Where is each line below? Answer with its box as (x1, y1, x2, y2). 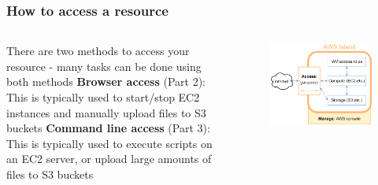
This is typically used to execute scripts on (6, 135, 213, 151)
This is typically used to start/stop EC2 (6, 89, 200, 105)
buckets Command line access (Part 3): (6, 120, 210, 136)
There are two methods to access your (6, 43, 190, 59)
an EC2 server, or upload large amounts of (6, 150, 212, 167)
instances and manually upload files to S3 (6, 104, 206, 120)
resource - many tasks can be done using (6, 57, 202, 74)
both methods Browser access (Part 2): (6, 73, 206, 90)
